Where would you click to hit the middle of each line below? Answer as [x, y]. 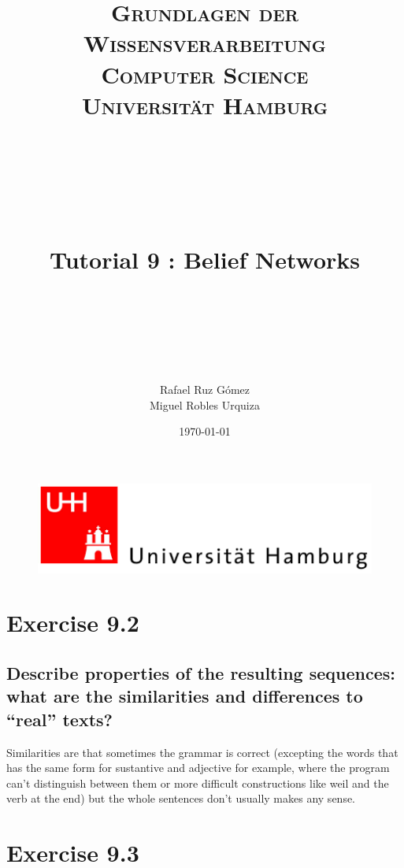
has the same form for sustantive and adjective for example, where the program [198, 768]
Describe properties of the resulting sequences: [201, 672]
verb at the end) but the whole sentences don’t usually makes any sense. [181, 798]
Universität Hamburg [205, 104]
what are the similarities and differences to [185, 696]
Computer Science [205, 74]
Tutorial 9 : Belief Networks [205, 259]
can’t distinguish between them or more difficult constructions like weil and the [198, 783]
